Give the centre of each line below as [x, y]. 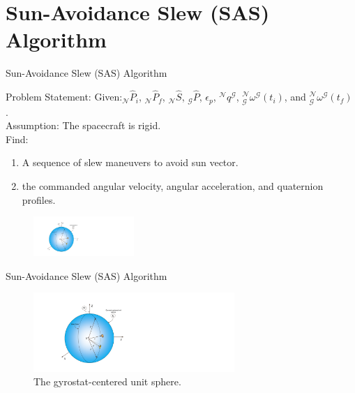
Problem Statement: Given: [64, 97]
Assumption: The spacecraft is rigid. [83, 125]
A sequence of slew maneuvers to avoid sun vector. [130, 162]
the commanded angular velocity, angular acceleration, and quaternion [173, 185]
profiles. [39, 199]
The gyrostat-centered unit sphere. [107, 381]
